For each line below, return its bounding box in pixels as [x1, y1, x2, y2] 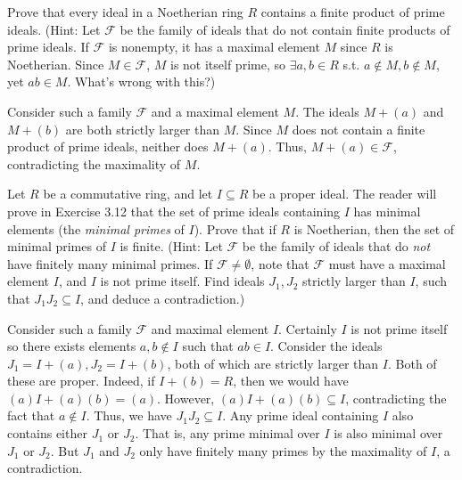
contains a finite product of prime [260, 3, 445, 20]
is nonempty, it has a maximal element [108, 37, 320, 56]
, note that [251, 254, 309, 273]
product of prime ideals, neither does [7, 137, 209, 156]
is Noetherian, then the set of [293, 219, 455, 238]
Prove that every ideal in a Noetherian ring [7, 3, 243, 20]
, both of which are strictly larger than [167, 354, 379, 372]
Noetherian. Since [7, 54, 104, 73]
